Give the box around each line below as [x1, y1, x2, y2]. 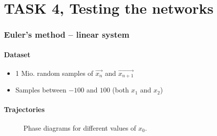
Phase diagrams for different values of [23, 122, 136, 133]
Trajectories [4, 104, 45, 114]
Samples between [15, 85, 66, 95]
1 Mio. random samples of [15, 68, 93, 78]
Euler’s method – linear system [4, 28, 130, 41]
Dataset [4, 49, 31, 59]
